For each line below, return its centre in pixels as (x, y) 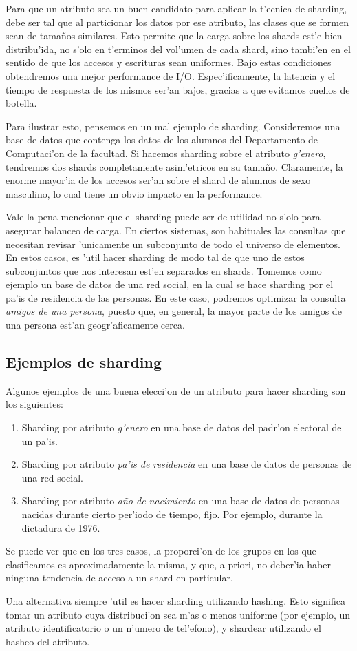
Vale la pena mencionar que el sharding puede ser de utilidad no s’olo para (163, 217)
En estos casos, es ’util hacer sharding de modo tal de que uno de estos (155, 257)
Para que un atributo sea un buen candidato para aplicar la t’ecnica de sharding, (176, 8)
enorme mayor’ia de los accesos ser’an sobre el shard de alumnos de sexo (158, 180)
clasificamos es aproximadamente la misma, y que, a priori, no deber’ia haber (168, 564)
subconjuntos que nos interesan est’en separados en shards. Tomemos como (164, 270)
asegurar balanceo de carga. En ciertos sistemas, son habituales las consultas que (176, 230)
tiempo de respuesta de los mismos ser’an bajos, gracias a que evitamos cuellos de (178, 89)
